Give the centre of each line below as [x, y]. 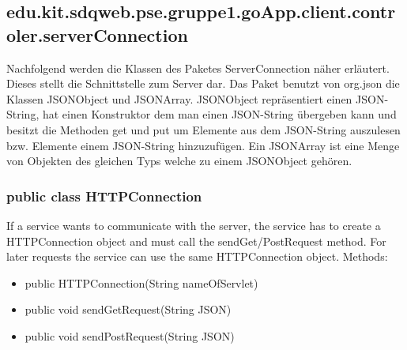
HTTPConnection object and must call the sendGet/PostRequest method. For [196, 241]
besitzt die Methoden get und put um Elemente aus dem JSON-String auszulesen [203, 129]
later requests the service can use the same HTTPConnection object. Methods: [197, 256]
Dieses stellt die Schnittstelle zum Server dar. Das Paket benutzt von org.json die [203, 83]
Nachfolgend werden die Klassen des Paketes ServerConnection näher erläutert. [198, 68]
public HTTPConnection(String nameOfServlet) [141, 282]
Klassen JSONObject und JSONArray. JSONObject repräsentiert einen [179, 98]
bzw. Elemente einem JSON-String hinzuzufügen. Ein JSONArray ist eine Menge [203, 145]
